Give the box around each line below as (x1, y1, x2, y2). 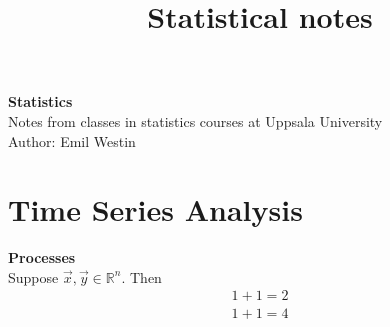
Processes (8, 247, 76, 268)
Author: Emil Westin (8, 130, 136, 151)
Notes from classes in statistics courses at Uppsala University (8, 110, 383, 131)
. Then (121, 266, 162, 287)
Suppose (8, 266, 59, 287)
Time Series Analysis (8, 189, 303, 230)
